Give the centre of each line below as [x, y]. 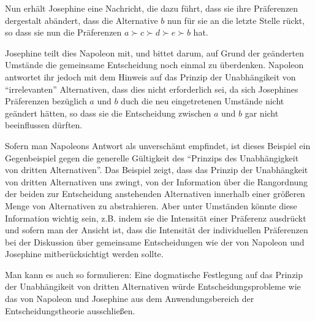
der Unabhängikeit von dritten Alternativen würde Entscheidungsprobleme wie [153, 286]
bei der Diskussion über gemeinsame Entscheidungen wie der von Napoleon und [155, 242]
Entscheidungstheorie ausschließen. [70, 310]
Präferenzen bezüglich [46, 101]
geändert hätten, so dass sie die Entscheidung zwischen [108, 113]
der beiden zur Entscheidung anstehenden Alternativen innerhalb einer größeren [155, 194]
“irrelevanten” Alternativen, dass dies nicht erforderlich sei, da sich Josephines [152, 89]
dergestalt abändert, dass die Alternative [82, 20]
